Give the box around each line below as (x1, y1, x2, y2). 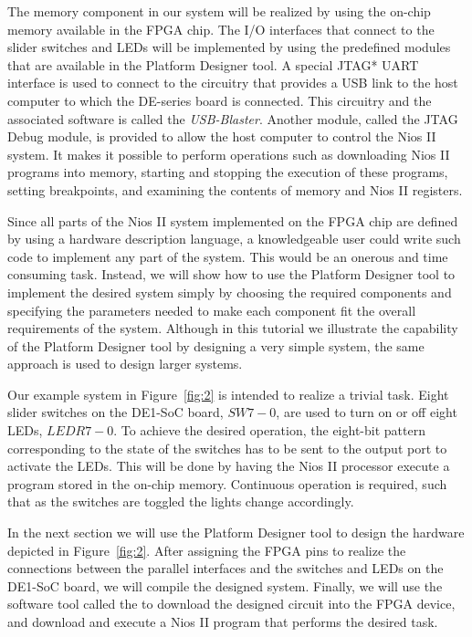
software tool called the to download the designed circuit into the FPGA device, (7, 594, 456, 613)
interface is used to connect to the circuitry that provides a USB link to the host (7, 73, 458, 92)
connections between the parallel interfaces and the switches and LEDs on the (7, 559, 444, 578)
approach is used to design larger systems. (7, 354, 243, 373)
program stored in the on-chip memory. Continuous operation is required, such (7, 474, 447, 493)
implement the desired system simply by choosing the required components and (7, 282, 452, 301)
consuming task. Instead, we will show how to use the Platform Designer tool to (7, 265, 456, 284)
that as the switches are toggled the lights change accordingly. (7, 492, 354, 511)
